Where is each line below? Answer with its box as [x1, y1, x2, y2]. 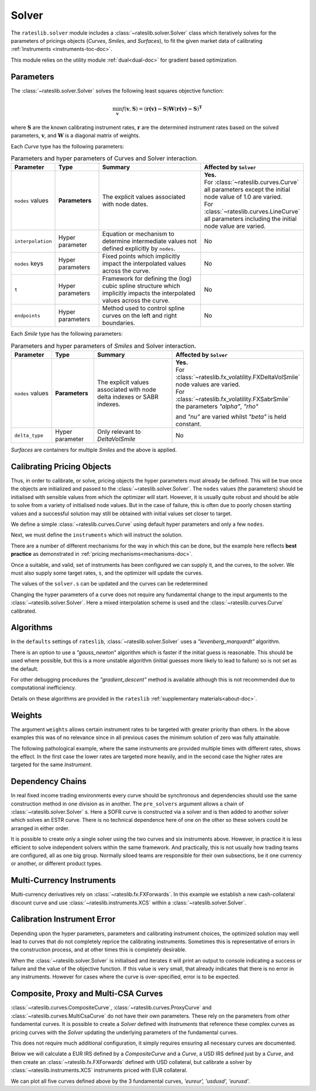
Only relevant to [97, 428, 141, 436]
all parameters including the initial [204, 215, 297, 223]
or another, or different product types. [11, 860, 102, 867]
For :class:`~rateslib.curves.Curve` [204, 178, 299, 186]
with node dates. [102, 200, 149, 208]
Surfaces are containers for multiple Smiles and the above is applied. [11, 446, 177, 454]
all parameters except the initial [204, 185, 291, 193]
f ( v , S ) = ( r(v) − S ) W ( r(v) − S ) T [122, 104, 202, 112]
